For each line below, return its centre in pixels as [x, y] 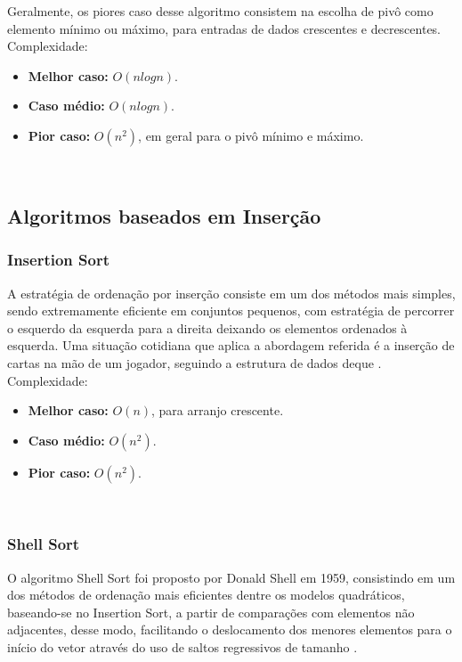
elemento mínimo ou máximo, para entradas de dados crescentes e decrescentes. [224, 28]
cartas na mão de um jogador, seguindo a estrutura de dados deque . [195, 362]
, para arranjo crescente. [218, 410]
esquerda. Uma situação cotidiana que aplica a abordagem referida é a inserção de [231, 345]
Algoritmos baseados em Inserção [164, 215]
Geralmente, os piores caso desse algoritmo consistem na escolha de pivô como [220, 11]
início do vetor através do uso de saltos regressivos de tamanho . [182, 646]
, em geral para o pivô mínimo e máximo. [251, 135]
